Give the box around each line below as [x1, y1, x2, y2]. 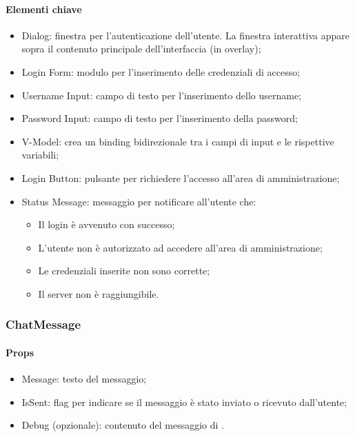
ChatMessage [6, 316, 81, 333]
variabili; [21, 148, 59, 162]
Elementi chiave [6, 1, 82, 16]
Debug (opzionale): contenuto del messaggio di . [21, 418, 224, 432]
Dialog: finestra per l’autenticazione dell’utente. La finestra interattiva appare [21, 28, 350, 42]
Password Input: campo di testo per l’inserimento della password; [21, 111, 298, 125]
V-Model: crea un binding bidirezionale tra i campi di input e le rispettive [21, 134, 334, 148]
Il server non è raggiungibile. [38, 286, 159, 301]
